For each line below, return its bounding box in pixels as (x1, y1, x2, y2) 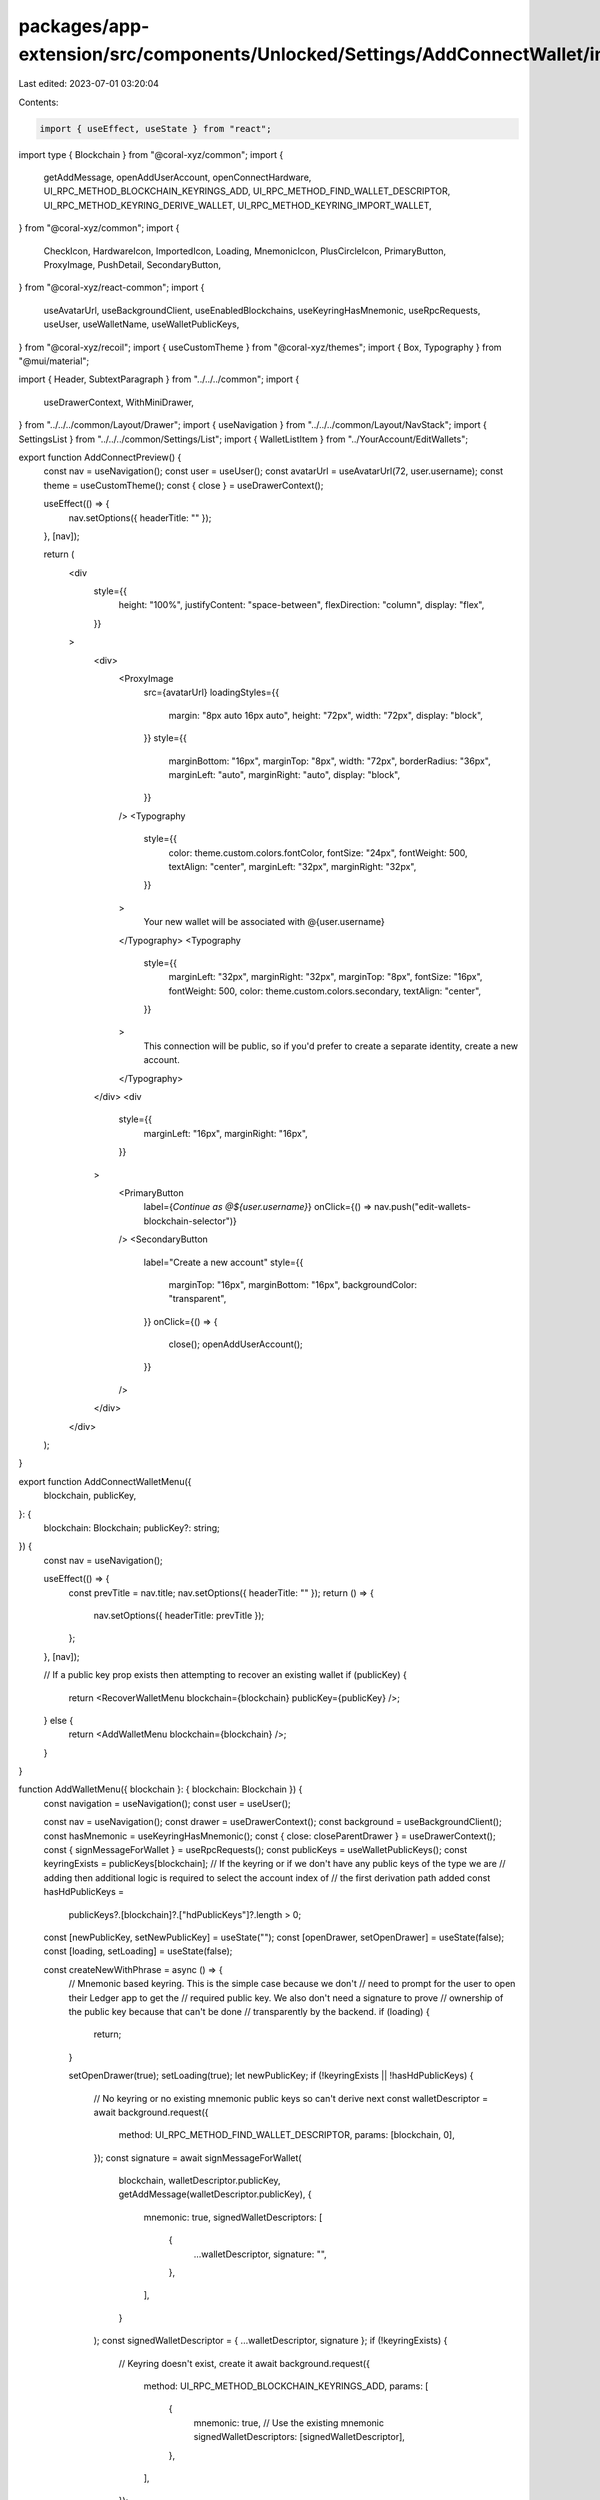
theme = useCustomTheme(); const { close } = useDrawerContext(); (43, 479, 324, 491)
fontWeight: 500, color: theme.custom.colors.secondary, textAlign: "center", (168, 985, 482, 997)
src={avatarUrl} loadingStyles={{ (143, 686, 280, 699)
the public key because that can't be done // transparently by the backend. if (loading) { (68, 2005, 430, 2017)
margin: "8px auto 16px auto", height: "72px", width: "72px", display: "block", (168, 709, 484, 721)
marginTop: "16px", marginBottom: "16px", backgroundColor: (168, 1278, 418, 1290)
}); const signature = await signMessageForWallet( (93, 2151, 302, 2164)
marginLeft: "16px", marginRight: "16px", (143, 1127, 309, 1139)
